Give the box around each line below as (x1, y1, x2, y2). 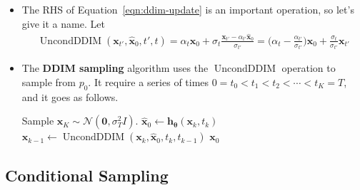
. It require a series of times (88, 74, 209, 89)
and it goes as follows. (21, 89, 119, 104)
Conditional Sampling (5, 164, 169, 186)
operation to (281, 60, 336, 75)
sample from (21, 74, 76, 89)
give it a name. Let (21, 16, 105, 31)
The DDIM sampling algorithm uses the (21, 60, 209, 75)
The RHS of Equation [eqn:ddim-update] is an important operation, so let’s (21, 2, 354, 16)
